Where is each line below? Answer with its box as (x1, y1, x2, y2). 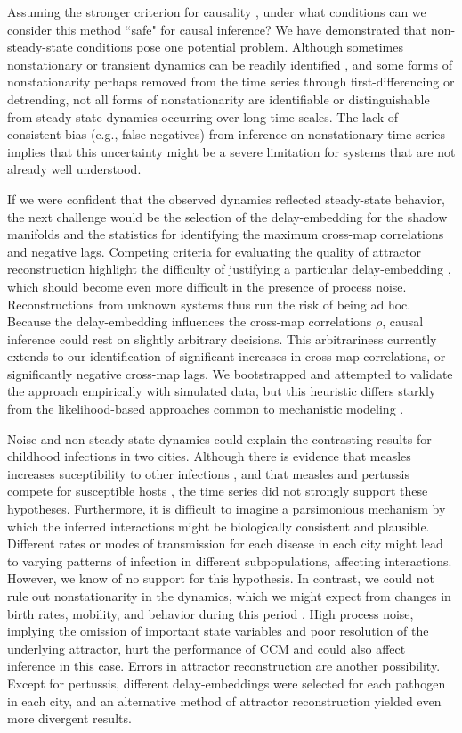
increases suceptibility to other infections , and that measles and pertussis (7, 464, 409, 482)
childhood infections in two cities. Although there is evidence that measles (7, 447, 411, 465)
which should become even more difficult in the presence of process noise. (7, 276, 407, 295)
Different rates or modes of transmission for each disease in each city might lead (7, 534, 443, 553)
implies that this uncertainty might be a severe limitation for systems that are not (7, 142, 456, 161)
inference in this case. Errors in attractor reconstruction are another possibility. (7, 656, 441, 675)
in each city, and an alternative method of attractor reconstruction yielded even (7, 691, 442, 710)
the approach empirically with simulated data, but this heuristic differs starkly (7, 382, 436, 400)
